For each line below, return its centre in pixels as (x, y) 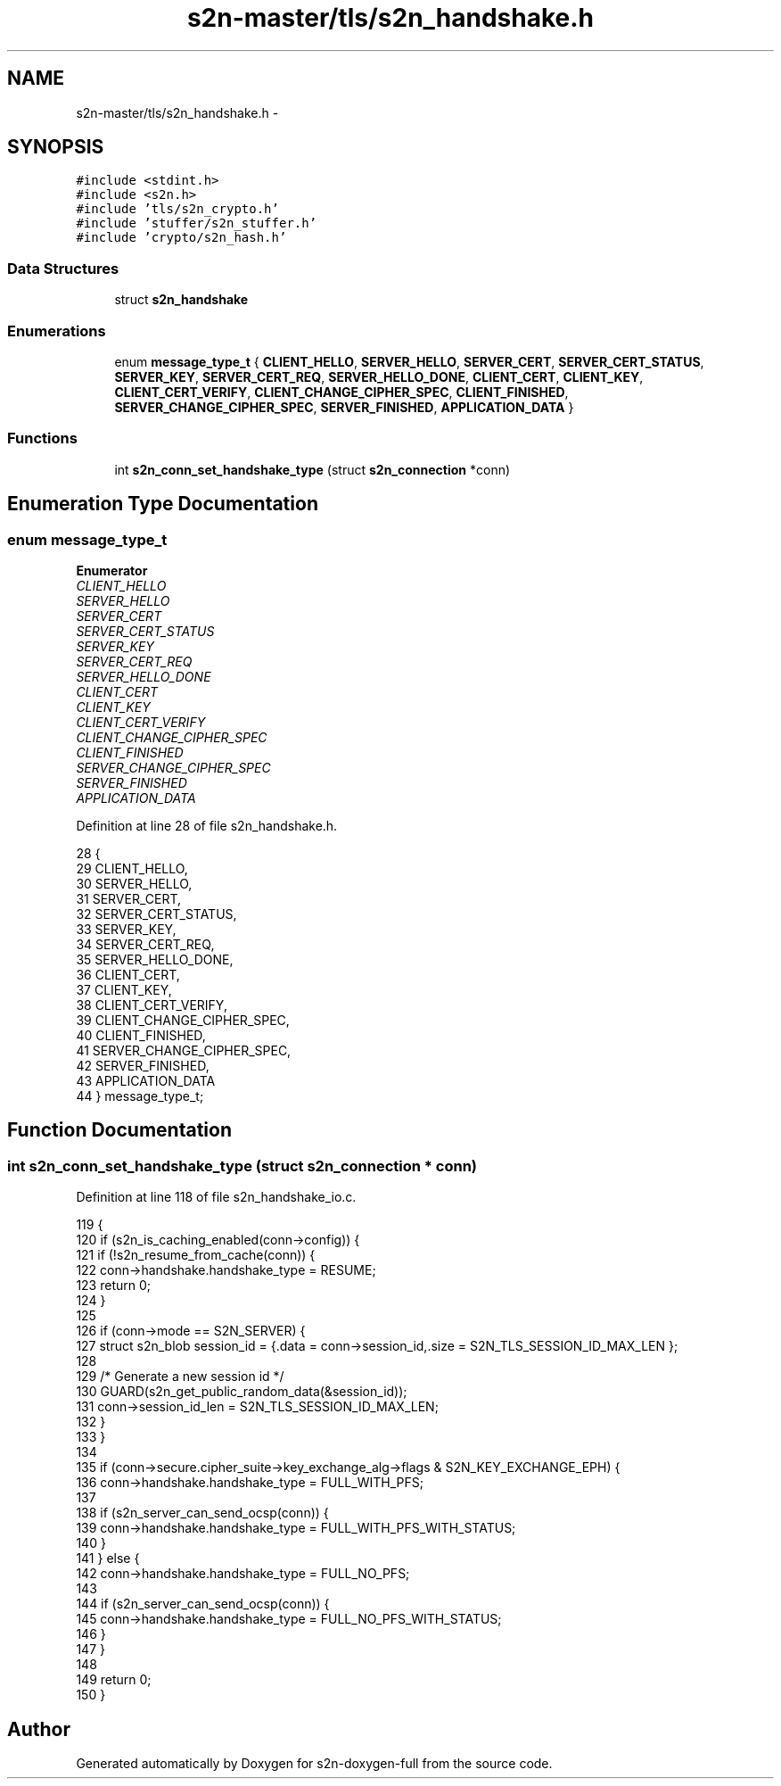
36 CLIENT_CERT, (128, 974)
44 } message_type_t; (140, 1096)
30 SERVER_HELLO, (134, 883)
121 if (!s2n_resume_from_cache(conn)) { (196, 1255)
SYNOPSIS (56, 147)
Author (39, 1729)
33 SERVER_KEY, (126, 929)
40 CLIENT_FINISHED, (141, 1035)
